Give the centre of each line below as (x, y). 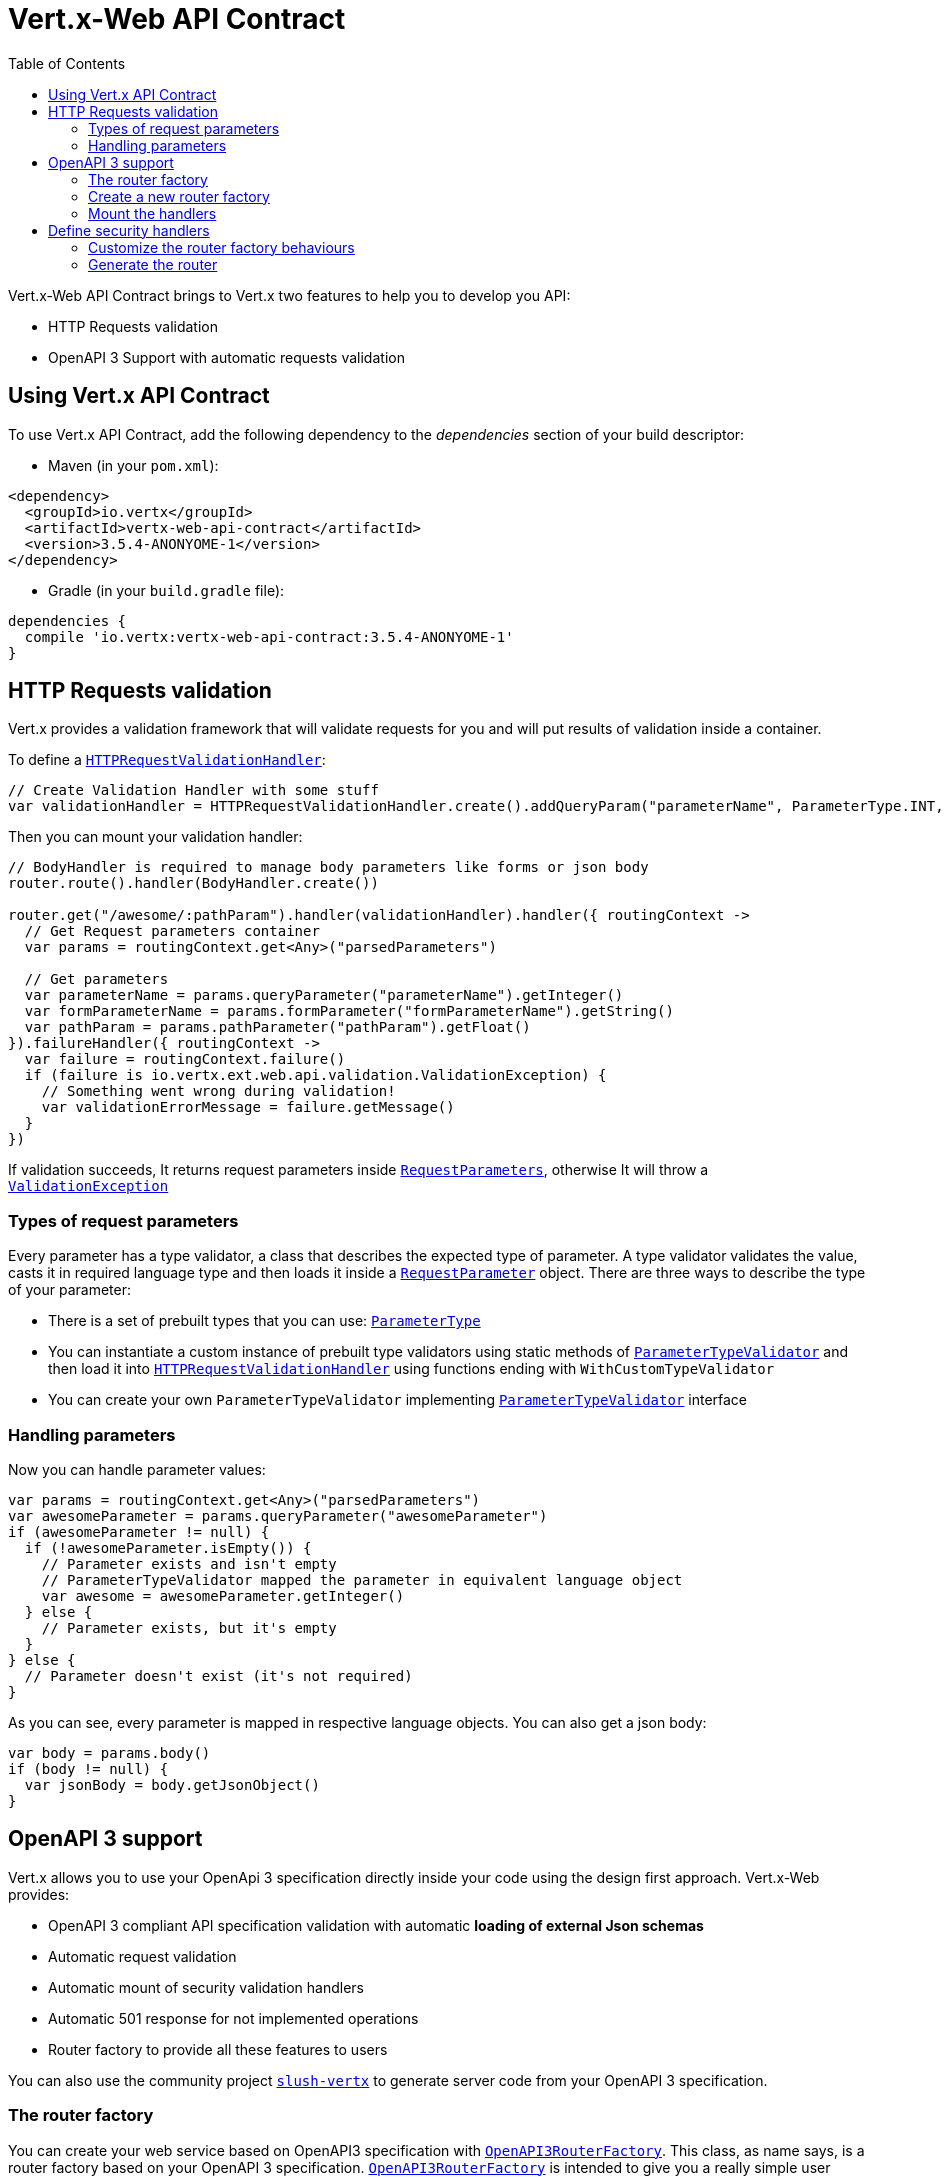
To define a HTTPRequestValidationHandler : (167, 760)
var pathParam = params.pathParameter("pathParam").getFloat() (277, 1027)
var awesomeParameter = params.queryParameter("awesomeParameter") (278, 1515)
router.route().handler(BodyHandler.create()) (193, 883)
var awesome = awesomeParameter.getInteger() (223, 1595)
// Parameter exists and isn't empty (189, 1563)
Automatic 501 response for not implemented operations (233, 2018)
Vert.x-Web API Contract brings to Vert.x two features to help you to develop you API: (289, 295)
